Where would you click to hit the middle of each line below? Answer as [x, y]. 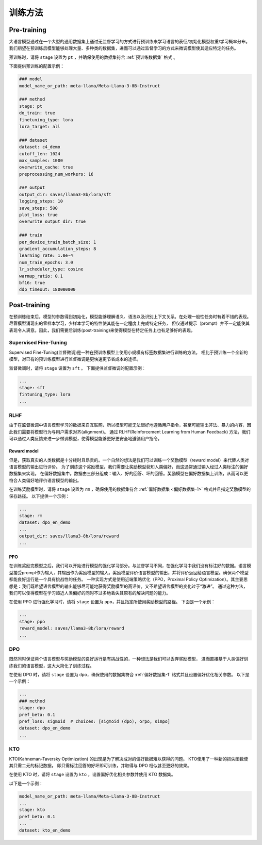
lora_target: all [40, 126]
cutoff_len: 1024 [40, 154]
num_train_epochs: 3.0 [46, 262]
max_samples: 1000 [41, 160]
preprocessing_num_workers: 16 [57, 174]
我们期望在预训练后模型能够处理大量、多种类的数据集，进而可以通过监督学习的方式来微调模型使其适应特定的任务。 [124, 48]
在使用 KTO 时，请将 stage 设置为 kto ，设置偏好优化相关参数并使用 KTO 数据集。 [92, 775]
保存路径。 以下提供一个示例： [39, 496]
